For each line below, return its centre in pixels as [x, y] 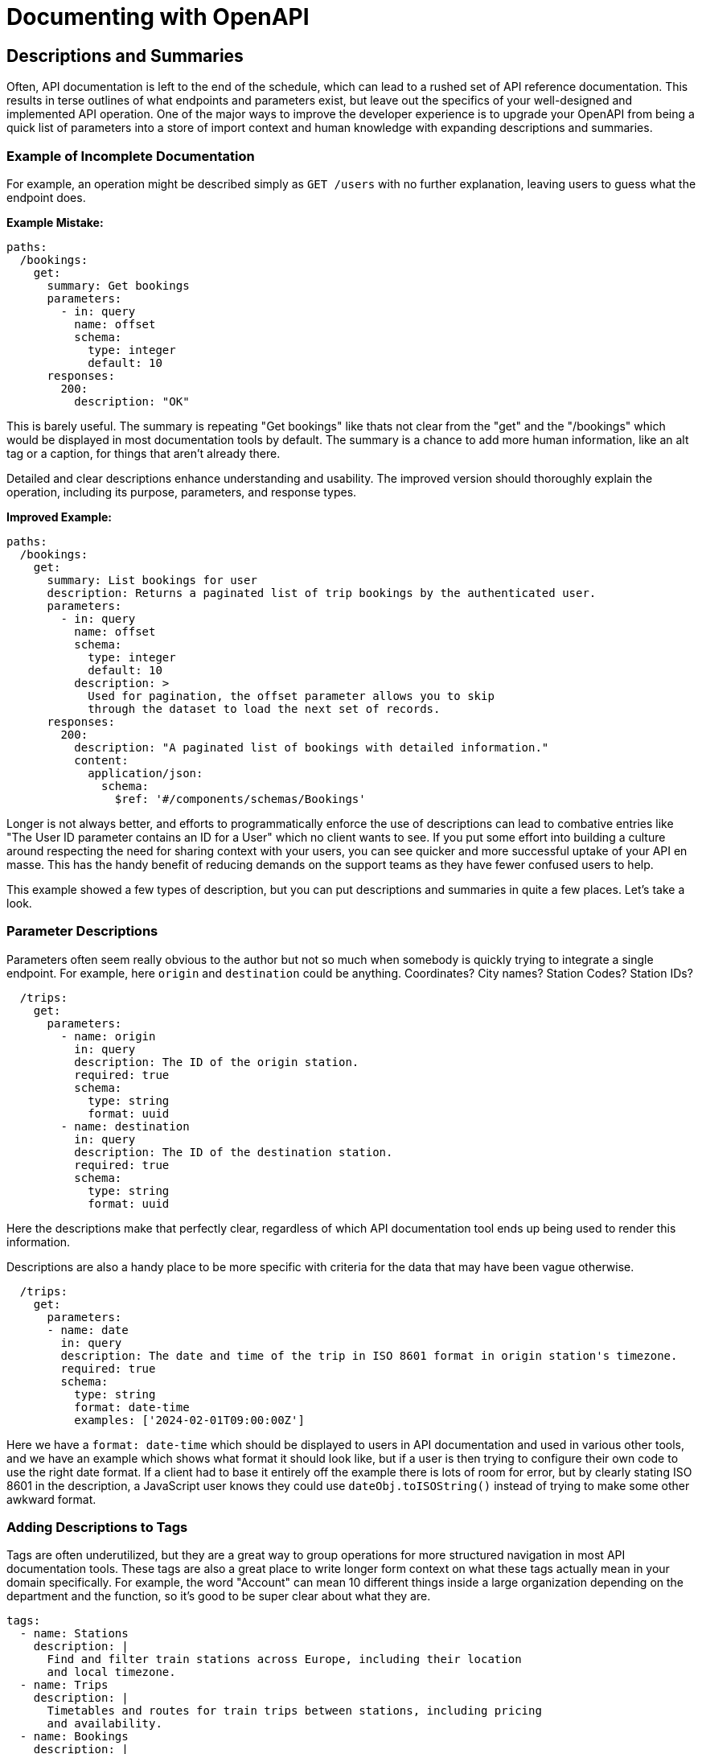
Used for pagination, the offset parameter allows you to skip [291, 696]
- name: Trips [64, 1685]
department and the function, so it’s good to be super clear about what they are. [219, 1596]
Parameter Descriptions [82, 931]
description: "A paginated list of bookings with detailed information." [312, 747]
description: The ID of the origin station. [217, 1062]
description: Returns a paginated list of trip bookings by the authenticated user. [322, 593]
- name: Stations [74, 1634]
